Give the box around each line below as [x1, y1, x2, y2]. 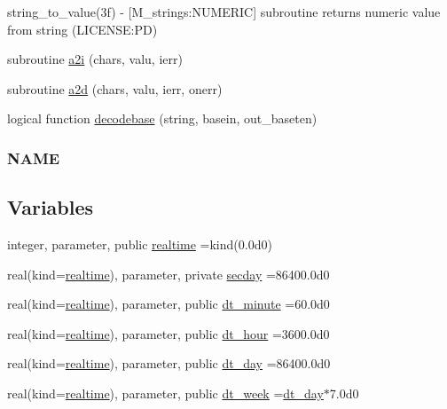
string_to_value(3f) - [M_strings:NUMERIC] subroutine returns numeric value [7, 3, 441, 20]
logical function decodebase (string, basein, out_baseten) [7, 109, 318, 128]
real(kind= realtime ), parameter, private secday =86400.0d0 [7, 264, 330, 283]
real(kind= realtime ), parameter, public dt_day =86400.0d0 [7, 354, 331, 373]
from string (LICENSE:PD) [7, 20, 158, 38]
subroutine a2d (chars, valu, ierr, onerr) [7, 79, 223, 98]
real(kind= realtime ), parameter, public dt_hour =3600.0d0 [7, 324, 330, 342]
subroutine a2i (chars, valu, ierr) [7, 50, 183, 68]
